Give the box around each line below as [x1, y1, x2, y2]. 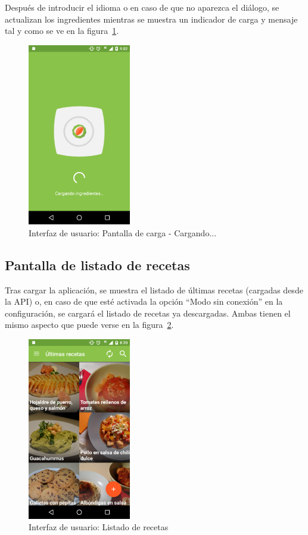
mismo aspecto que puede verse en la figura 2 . [5, 318, 174, 331]
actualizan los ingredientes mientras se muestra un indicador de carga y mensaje [5, 12, 298, 25]
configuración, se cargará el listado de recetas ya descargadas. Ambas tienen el [5, 306, 291, 319]
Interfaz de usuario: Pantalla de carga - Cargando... [29, 226, 217, 239]
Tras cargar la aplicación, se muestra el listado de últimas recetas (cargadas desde [5, 283, 303, 296]
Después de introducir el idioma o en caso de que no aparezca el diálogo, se [5, 1, 279, 13]
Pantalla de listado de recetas [5, 255, 190, 274]
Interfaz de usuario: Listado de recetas [29, 521, 169, 533]
